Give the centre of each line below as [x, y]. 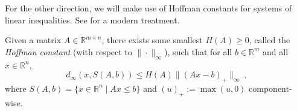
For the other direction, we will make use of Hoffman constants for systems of [148, 8]
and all [276, 51]
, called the [270, 40]
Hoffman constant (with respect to [69, 51]
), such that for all [198, 51]
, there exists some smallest [152, 40]
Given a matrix [33, 40]
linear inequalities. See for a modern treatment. [92, 19]
